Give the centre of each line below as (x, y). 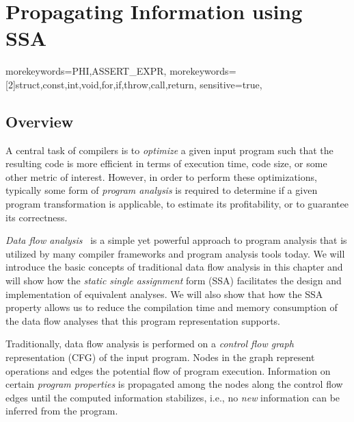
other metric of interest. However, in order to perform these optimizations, (161, 176)
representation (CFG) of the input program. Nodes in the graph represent (160, 357)
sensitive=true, (231, 84)
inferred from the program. (62, 411)
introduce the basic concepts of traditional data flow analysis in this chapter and (174, 267)
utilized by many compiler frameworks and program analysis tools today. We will (175, 253)
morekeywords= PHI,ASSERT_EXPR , (86, 71)
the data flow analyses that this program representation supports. (143, 320)
